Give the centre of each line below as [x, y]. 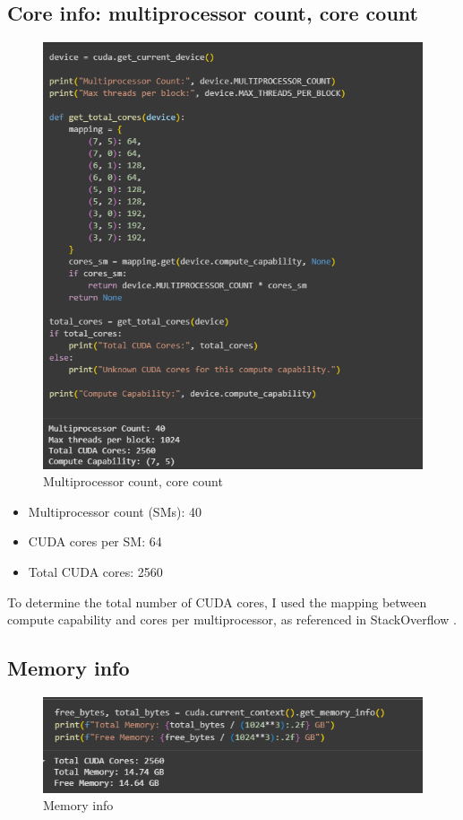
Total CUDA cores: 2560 [95, 571]
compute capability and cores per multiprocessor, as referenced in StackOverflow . [232, 619]
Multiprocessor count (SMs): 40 [115, 511]
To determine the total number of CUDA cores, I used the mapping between [217, 602]
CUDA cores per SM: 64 [95, 541]
